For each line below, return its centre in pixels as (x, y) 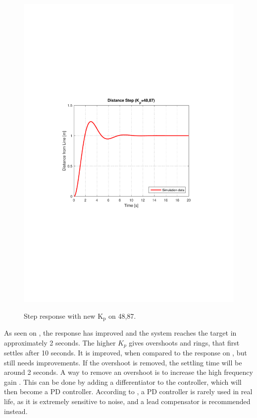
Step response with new (60, 315)
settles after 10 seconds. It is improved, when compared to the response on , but (126, 353)
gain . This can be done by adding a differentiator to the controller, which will (123, 382)
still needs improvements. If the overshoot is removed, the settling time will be (123, 362)
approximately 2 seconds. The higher (60, 342)
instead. (16, 411)
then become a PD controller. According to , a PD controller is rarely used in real (128, 391)
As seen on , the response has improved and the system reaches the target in (120, 332)
